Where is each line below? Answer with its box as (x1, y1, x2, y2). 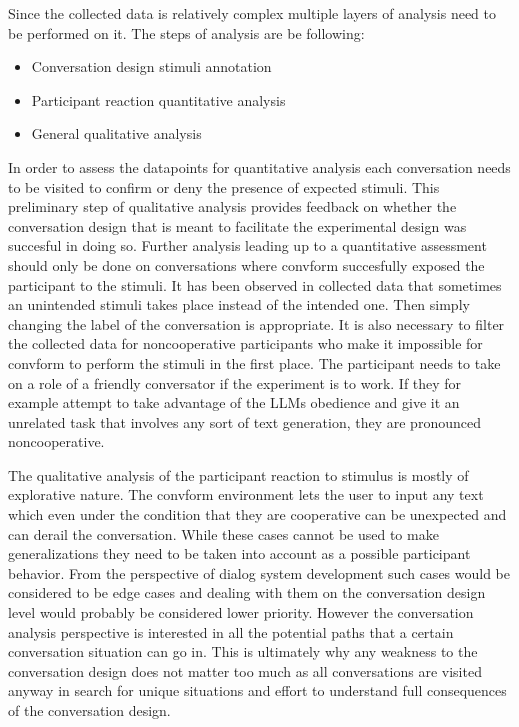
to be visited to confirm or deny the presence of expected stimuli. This (8, 176, 440, 197)
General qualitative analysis (31, 123, 202, 144)
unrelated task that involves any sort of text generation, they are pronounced (8, 411, 481, 432)
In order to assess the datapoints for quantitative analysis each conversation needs (8, 156, 511, 177)
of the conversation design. (8, 700, 171, 720)
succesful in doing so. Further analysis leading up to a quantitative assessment (8, 235, 487, 256)
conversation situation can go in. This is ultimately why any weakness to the (8, 641, 478, 662)
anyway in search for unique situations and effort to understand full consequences (8, 680, 507, 701)
